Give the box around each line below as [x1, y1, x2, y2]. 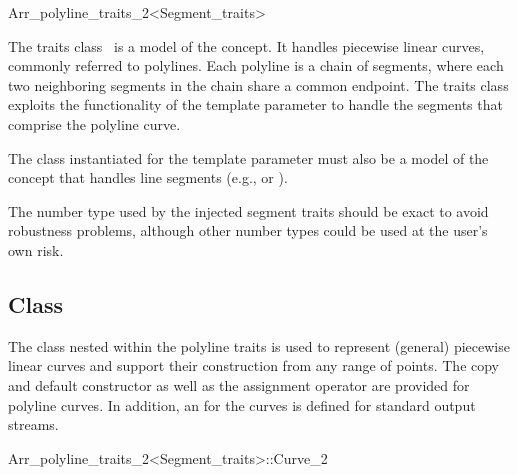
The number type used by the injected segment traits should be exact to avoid [8, 200, 489, 221]
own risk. [8, 239, 64, 260]
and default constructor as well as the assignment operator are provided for [8, 374, 470, 395]
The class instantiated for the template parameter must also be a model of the [8, 147, 489, 168]
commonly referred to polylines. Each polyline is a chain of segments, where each [8, 55, 504, 76]
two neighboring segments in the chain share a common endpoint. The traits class [8, 74, 509, 95]
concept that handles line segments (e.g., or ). [8, 167, 288, 188]
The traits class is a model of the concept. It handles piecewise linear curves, [8, 35, 485, 56]
